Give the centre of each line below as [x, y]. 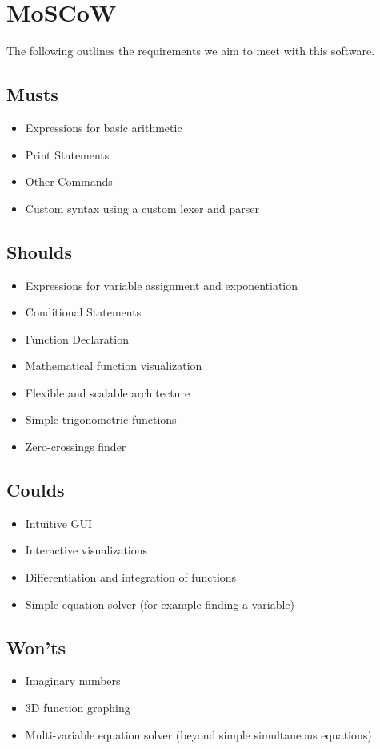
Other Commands [69, 181]
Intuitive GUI [59, 523]
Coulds [36, 490]
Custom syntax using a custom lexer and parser [142, 208]
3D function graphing [78, 708]
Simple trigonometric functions [101, 419]
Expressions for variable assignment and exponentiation [162, 285]
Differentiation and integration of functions [131, 577]
